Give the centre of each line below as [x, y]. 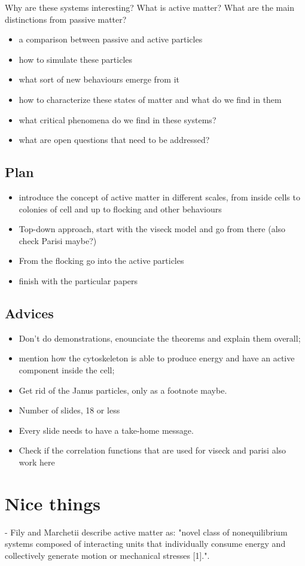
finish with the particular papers [78, 280]
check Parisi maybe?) [58, 240]
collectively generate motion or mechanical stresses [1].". [107, 555]
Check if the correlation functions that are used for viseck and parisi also [152, 450]
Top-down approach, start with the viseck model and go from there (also [152, 229]
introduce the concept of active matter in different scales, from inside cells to [159, 197]
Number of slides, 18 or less [69, 410]
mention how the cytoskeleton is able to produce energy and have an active [157, 358]
